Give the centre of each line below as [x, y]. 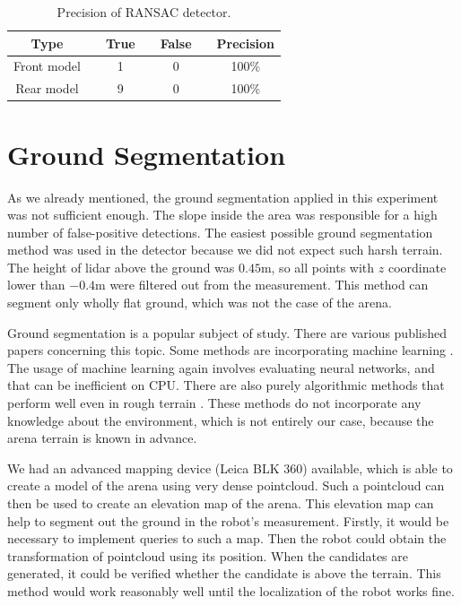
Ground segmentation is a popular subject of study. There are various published [227, 332]
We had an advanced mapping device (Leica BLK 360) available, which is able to [230, 467]
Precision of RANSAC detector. [144, 12]
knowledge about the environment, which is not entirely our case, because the [221, 420]
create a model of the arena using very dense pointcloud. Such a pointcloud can [226, 485]
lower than [36, 285]
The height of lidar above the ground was [121, 267]
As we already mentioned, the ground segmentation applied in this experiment [223, 197]
